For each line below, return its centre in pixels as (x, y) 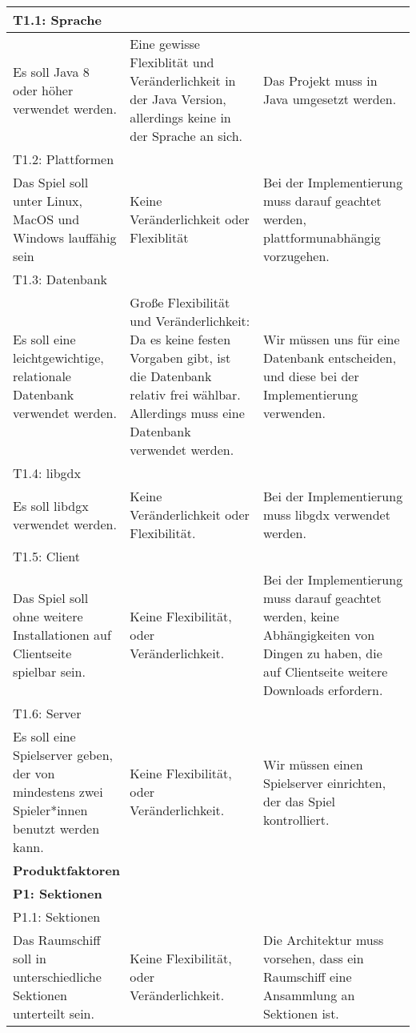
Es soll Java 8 (51, 71)
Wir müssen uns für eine (332, 339)
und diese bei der (311, 376)
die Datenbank (171, 376)
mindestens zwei (58, 792)
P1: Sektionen (58, 893)
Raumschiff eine (308, 977)
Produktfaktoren (67, 870)
